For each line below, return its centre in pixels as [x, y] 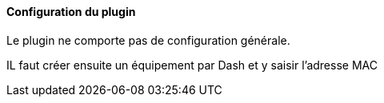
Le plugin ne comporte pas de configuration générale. [148, 40]
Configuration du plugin [71, 12]
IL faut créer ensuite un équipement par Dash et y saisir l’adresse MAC [192, 65]
